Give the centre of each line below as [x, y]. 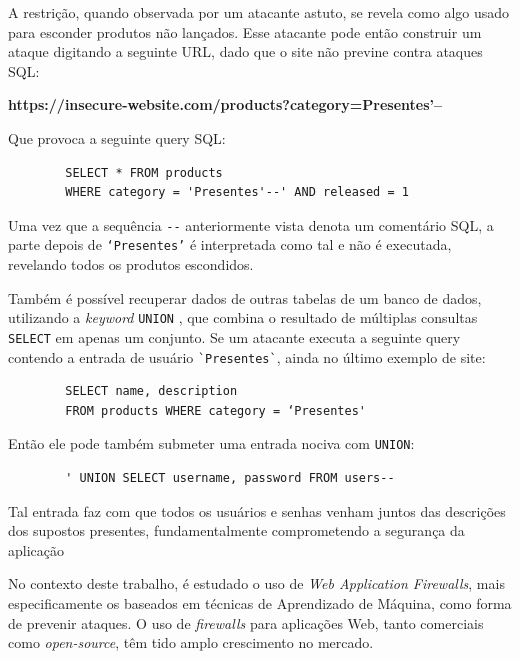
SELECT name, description [151, 391]
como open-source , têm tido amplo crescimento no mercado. [191, 642]
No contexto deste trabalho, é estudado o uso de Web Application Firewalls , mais [256, 583]
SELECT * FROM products [144, 172]
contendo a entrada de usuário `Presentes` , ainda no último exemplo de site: [247, 356]
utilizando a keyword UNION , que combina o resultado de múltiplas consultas [243, 317]
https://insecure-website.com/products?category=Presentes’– [225, 104]
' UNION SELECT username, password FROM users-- [230, 478]
